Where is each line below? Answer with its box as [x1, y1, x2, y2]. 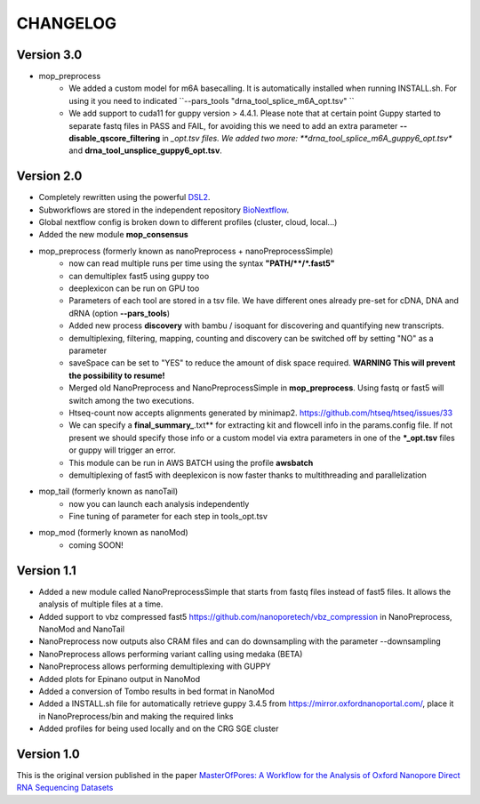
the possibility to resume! [68, 370, 165, 381]
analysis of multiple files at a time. [38, 599, 164, 609]
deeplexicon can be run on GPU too [68, 283, 200, 293]
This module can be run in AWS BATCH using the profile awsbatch [68, 457, 314, 468]
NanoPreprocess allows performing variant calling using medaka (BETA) [38, 648, 303, 659]
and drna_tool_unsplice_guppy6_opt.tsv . [68, 145, 222, 156]
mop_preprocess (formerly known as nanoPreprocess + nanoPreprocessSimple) [38, 245, 333, 256]
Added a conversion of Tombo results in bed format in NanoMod [38, 686, 275, 696]
